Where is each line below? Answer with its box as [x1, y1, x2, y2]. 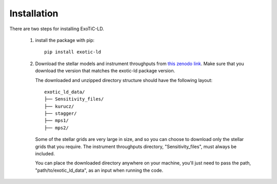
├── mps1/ [44, 118, 69, 124]
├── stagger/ [44, 111, 77, 116]
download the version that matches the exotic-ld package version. [35, 68, 175, 74]
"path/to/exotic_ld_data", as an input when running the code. [35, 167, 164, 173]
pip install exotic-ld [44, 49, 102, 55]
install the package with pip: [35, 37, 95, 43]
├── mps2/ [44, 125, 69, 131]
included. [35, 151, 55, 157]
